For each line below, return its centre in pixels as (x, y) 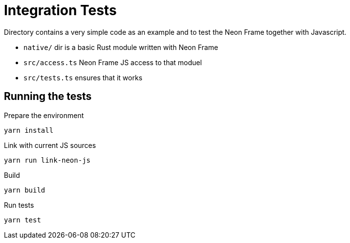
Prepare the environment (44, 115)
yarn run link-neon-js (47, 160)
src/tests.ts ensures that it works (83, 77)
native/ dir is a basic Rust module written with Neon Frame (121, 47)
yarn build (25, 190)
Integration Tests (60, 10)
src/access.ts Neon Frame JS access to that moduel (113, 62)
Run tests (19, 205)
